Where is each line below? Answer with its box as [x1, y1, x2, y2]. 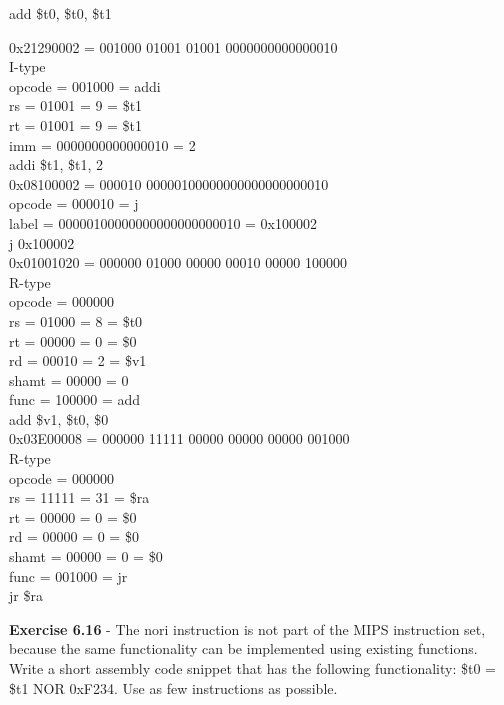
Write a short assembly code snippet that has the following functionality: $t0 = [9, 658, 496, 678]
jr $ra [9, 585, 43, 606]
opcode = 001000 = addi [9, 75, 161, 96]
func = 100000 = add [9, 389, 141, 410]
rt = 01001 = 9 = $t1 [9, 114, 143, 135]
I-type [9, 56, 46, 77]
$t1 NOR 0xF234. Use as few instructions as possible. [9, 677, 338, 698]
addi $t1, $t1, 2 [9, 154, 104, 175]
